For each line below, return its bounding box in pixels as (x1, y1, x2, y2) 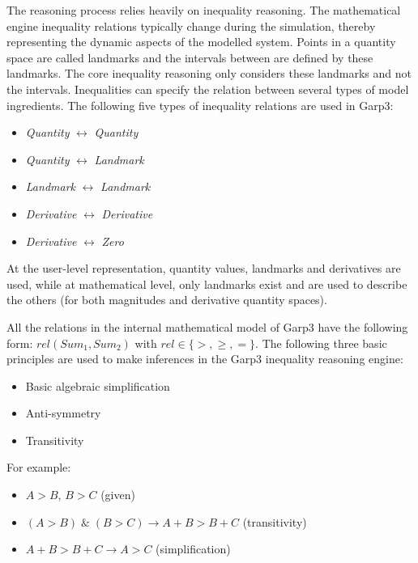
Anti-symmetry (25, 404, 101, 421)
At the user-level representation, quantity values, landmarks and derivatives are (6, 260, 401, 277)
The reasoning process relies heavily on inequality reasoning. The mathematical (6, 2, 401, 18)
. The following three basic (255, 334, 387, 351)
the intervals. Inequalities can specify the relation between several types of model (6, 80, 409, 97)
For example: (6, 459, 71, 476)
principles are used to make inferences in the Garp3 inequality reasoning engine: (6, 350, 403, 367)
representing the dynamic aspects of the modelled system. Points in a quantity (6, 33, 396, 50)
